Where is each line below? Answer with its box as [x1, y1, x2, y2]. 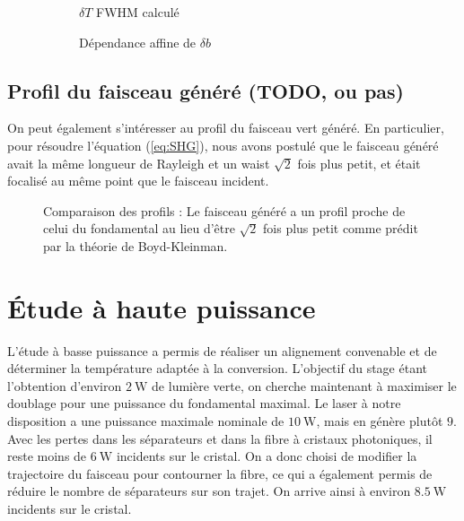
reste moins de [7, 447, 87, 465]
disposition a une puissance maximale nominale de [7, 412, 285, 430]
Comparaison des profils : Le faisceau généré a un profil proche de [43, 201, 406, 220]
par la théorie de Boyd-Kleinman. [43, 236, 228, 255]
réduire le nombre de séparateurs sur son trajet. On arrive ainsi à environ [7, 482, 411, 500]
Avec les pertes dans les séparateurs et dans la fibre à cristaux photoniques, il [7, 429, 433, 447]
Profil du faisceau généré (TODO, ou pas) [7, 76, 404, 104]
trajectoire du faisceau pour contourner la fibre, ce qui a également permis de [7, 464, 433, 482]
